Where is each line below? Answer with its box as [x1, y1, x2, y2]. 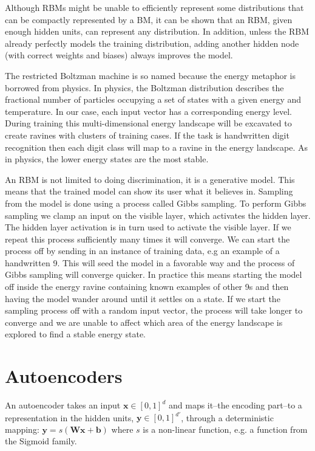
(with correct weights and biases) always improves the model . [5, 49, 233, 61]
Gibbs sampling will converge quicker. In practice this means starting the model [5, 268, 302, 281]
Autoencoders [5, 363, 123, 388]
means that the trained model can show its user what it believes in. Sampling [5, 185, 293, 198]
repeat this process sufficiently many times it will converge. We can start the [5, 232, 290, 245]
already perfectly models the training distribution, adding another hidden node [5, 36, 299, 49]
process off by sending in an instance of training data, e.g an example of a [5, 244, 280, 257]
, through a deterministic [181, 411, 274, 424]
